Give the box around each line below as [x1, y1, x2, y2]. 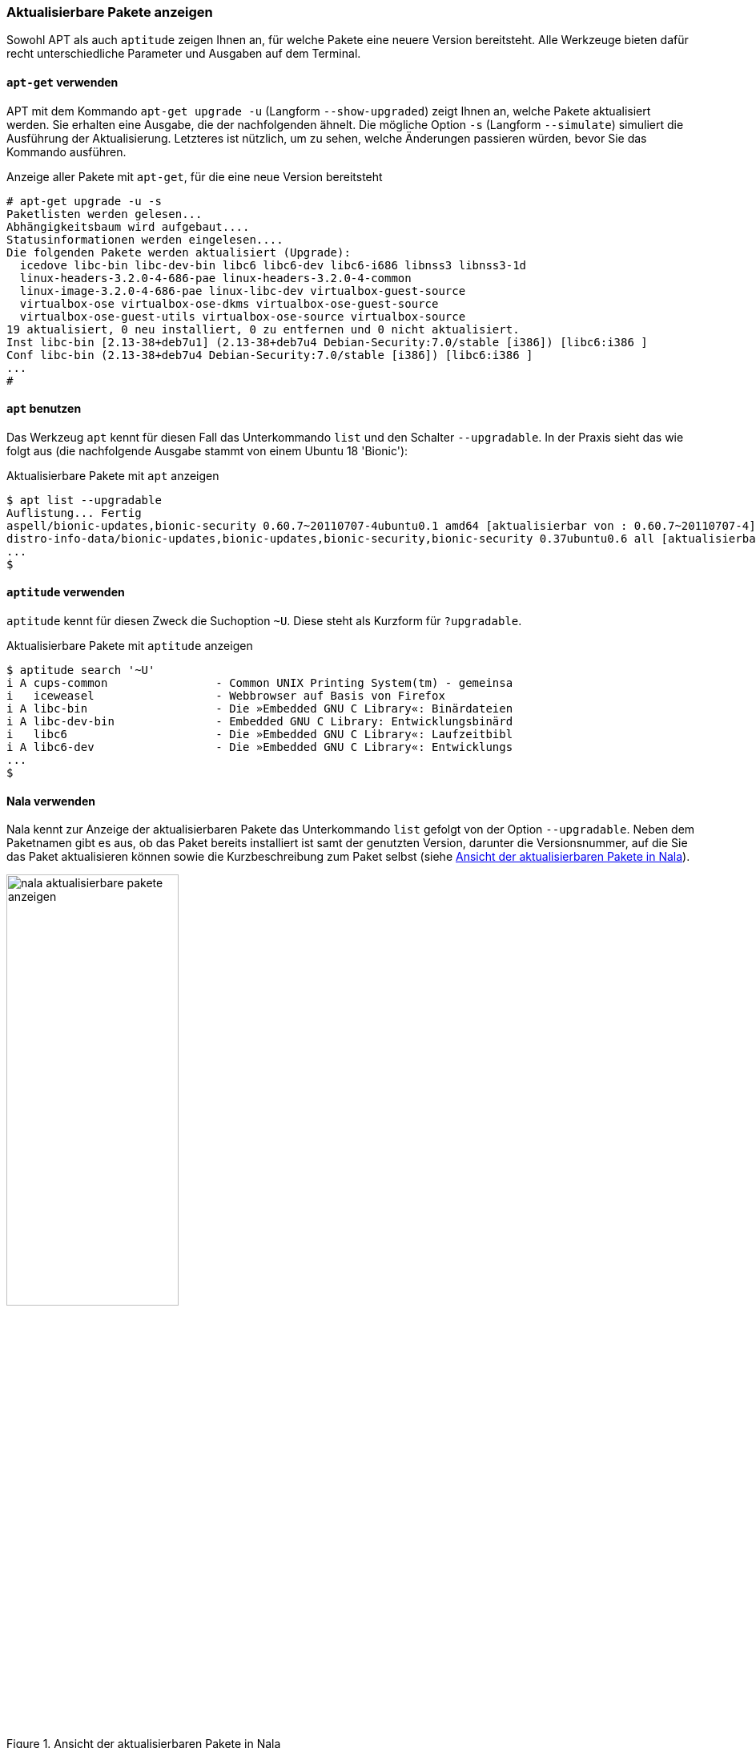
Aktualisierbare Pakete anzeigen [6, 4, 213, 20]
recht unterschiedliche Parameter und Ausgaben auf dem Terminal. [6, 46, 361, 61]
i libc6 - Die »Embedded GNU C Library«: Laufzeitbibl [6, 728, 513, 741]
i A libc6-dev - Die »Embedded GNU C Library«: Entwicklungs [6, 741, 513, 754]
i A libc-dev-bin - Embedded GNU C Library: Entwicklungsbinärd [6, 715, 513, 729]
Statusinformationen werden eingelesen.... [6, 232, 283, 246]
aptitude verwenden [6, 585, 125, 599]
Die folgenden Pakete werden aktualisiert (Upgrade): [6, 245, 351, 259]
